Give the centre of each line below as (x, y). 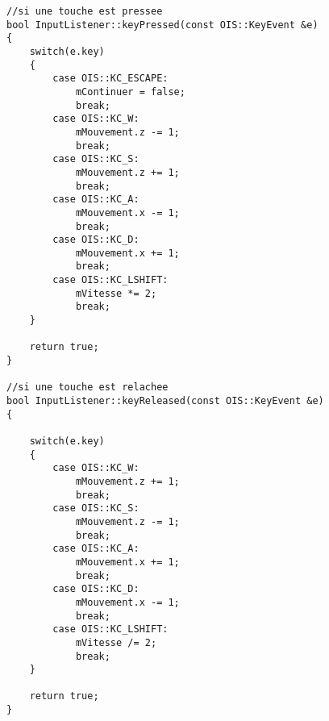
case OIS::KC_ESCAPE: (110, 79)
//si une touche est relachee (87, 388)
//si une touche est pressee (85, 11)
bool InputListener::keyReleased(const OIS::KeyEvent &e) (165, 401)
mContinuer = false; (130, 92)
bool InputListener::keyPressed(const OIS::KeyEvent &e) (162, 25)
